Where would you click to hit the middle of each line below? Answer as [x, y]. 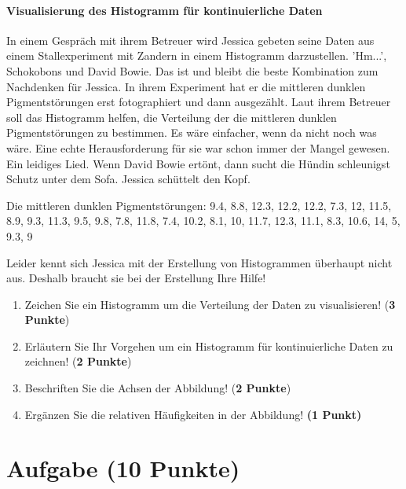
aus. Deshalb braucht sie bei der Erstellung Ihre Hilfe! [136, 278]
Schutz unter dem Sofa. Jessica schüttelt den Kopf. [128, 179]
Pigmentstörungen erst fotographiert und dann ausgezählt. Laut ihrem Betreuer [199, 102]
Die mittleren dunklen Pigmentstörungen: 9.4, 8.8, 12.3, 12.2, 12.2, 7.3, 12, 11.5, [199, 205]
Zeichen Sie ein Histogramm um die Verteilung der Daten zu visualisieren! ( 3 [210, 304]
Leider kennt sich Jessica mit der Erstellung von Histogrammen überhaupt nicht [199, 262]
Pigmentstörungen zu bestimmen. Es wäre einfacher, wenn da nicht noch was [192, 132]
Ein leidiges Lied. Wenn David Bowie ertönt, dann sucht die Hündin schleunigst [198, 163]
